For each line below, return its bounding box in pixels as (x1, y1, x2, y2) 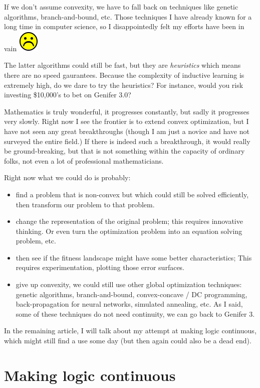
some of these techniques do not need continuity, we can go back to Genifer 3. (16, 308, 255, 319)
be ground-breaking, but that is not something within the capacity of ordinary (4, 146, 245, 156)
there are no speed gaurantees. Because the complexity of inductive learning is (4, 69, 244, 80)
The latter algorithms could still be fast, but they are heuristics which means (4, 60, 241, 70)
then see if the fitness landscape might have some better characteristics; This (16, 252, 252, 263)
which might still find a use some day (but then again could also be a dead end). (4, 335, 251, 346)
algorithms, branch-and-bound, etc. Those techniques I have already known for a (4, 11, 252, 22)
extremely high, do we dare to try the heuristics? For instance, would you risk (4, 79, 243, 90)
